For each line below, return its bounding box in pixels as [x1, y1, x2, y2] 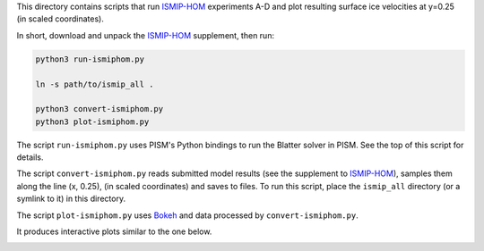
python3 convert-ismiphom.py [35, 104, 164, 114]
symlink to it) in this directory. [16, 193, 125, 205]
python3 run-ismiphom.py [35, 54, 145, 64]
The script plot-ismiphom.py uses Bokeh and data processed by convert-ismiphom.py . [16, 210, 359, 221]
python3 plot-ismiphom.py [35, 116, 150, 127]
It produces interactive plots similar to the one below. [16, 226, 212, 237]
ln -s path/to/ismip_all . [35, 79, 154, 89]
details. [16, 152, 44, 163]
